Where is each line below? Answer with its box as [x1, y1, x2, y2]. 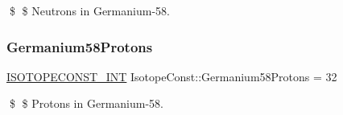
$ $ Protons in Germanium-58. [9, 95, 163, 112]
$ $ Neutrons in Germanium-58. [9, 2, 170, 18]
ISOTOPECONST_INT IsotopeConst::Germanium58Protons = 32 [6, 68, 337, 84]
